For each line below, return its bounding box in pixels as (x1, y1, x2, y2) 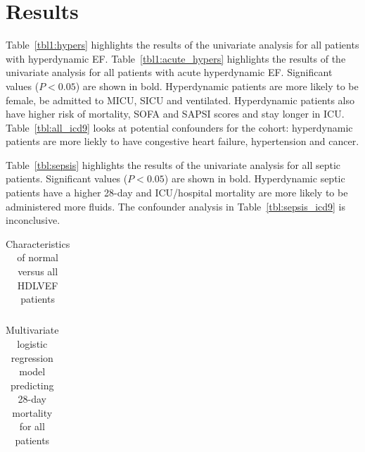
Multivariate (6, 322, 59, 337)
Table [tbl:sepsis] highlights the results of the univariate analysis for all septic (6, 157, 341, 172)
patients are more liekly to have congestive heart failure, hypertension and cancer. (6, 134, 359, 149)
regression (11, 350, 53, 365)
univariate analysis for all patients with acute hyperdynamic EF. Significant (6, 65, 333, 80)
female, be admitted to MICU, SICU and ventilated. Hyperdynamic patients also (6, 92, 355, 107)
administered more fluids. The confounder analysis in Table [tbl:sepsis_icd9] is (6, 199, 346, 213)
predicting (11, 377, 54, 392)
